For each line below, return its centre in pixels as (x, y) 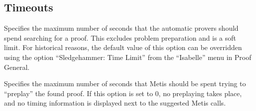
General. (17, 67)
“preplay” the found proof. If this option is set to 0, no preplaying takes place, (123, 93)
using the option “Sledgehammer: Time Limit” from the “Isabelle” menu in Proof (128, 57)
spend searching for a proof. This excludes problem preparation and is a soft (120, 37)
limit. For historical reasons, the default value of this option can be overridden (123, 47)
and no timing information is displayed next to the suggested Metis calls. (115, 103)
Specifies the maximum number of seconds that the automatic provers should (121, 28)
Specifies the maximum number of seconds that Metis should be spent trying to (125, 83)
